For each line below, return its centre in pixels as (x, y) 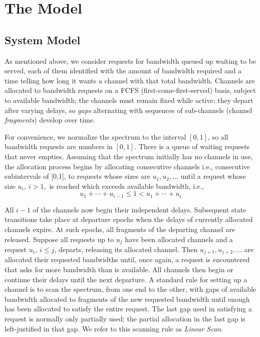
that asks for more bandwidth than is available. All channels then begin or (119, 269)
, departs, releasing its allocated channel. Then (126, 249)
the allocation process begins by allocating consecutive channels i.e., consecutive (127, 166)
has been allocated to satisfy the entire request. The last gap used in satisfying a (128, 309)
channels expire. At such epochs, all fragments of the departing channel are (120, 229)
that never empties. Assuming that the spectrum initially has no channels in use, (129, 156)
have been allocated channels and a (179, 239)
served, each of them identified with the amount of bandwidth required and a (123, 71)
